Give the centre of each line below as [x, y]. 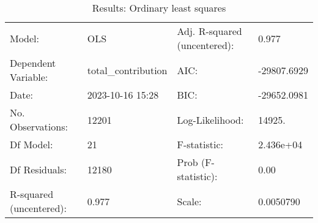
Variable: [29, 77]
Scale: [189, 201]
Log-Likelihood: [210, 119]
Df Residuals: [39, 169]
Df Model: [31, 144]
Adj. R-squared [209, 31]
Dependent [33, 63]
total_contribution [127, 70]
